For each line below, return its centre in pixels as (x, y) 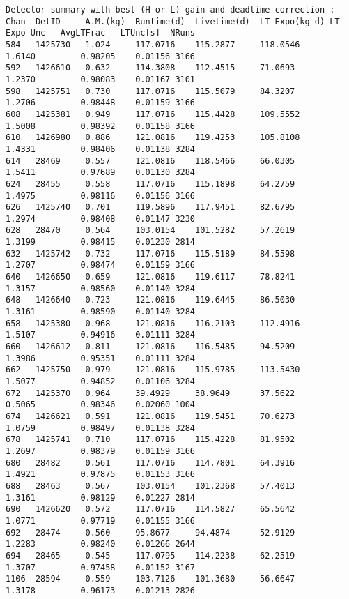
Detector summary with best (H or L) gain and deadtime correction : (170, 10)
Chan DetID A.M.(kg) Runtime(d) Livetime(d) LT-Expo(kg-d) (165, 21)
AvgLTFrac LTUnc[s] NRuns (128, 33)
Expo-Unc (26, 33)
